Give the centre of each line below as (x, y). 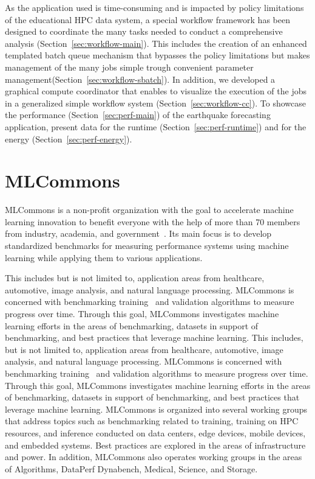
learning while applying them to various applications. (104, 257)
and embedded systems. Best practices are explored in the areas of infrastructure (155, 445)
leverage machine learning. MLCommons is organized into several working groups (156, 409)
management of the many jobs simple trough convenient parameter (129, 67)
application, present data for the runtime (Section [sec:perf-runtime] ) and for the (156, 126)
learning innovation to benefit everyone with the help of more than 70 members (153, 221)
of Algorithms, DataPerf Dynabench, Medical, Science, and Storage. (131, 468)
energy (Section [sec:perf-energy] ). (69, 138)
